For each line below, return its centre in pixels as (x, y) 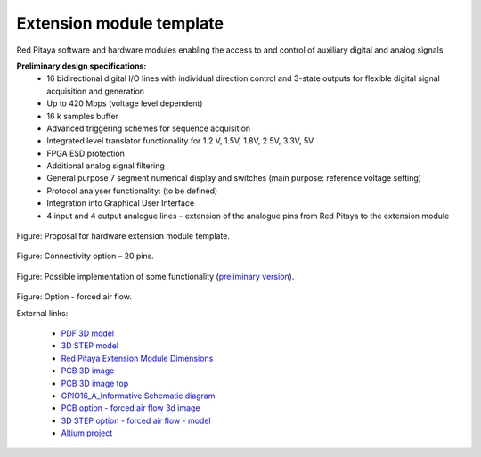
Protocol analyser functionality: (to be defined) (132, 191)
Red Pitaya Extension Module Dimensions (137, 358)
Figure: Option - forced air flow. (74, 297)
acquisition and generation (96, 91)
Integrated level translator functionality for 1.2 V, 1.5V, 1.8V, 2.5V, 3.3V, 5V (180, 141)
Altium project (87, 433)
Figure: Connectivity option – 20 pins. (86, 256)
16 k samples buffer (83, 116)
